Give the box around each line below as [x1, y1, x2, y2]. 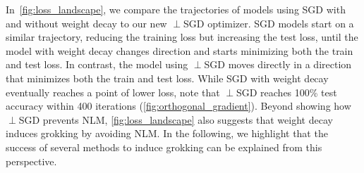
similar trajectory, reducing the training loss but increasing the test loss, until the [6, 30, 358, 44]
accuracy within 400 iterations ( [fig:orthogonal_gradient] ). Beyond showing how [6, 98, 351, 113]
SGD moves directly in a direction [204, 57, 352, 72]
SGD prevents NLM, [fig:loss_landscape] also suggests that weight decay [18, 112, 333, 127]
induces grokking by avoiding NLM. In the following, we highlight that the [6, 126, 328, 141]
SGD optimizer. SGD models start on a [183, 15, 354, 30]
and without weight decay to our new [6, 15, 167, 30]
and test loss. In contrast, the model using [6, 57, 188, 72]
